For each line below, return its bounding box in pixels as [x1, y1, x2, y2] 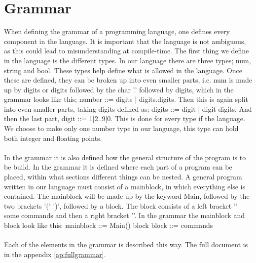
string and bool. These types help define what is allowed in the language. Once [4, 65, 242, 75]
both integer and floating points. [4, 132, 102, 143]
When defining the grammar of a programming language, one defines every [4, 26, 230, 37]
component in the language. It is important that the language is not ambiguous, [4, 36, 246, 46]
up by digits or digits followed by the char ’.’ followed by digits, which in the [4, 84, 234, 94]
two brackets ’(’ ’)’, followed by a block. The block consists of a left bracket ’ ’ [4, 200, 238, 211]
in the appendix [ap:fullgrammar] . [4, 249, 106, 259]
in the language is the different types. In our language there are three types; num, [4, 55, 251, 65]
